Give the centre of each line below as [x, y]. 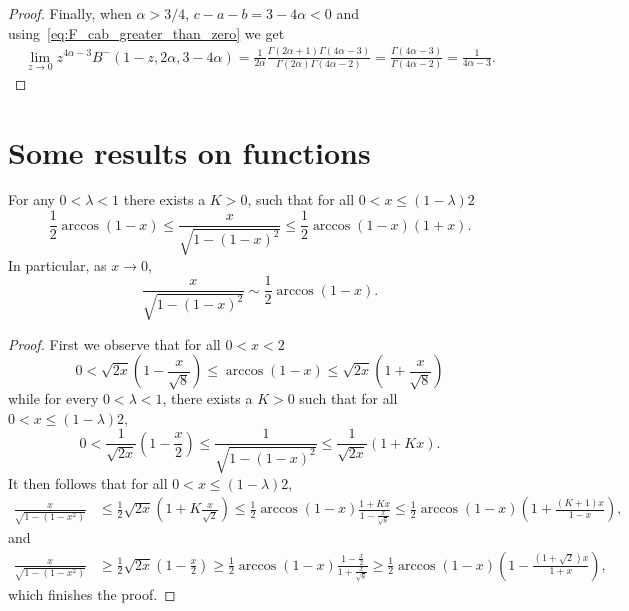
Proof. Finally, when [70, 13]
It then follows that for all [88, 482]
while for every [53, 398]
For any [31, 199]
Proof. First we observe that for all [114, 343]
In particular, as [57, 264]
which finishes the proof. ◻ [92, 593]
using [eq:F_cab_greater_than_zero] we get [146, 32]
